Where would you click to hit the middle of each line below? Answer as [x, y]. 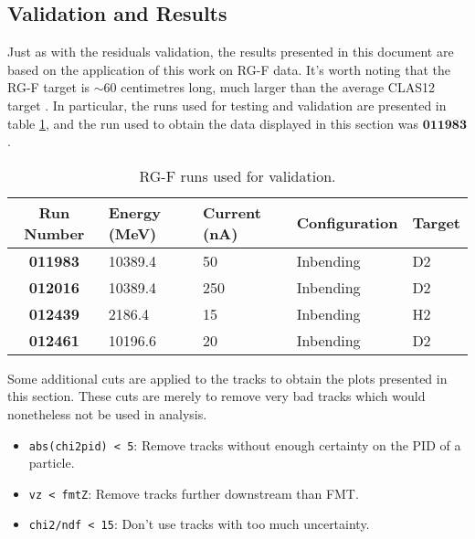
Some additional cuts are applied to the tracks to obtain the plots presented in [227, 378]
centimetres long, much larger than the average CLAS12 [278, 87]
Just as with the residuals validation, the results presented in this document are [231, 52]
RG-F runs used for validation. [237, 175]
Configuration [347, 223]
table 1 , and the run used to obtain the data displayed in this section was [213, 123]
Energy [134, 212]
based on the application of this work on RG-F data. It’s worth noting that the [229, 69]
